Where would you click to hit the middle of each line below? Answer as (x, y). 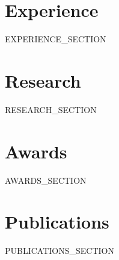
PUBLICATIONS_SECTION (60, 251)
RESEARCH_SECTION (51, 109)
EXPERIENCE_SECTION (56, 39)
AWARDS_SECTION (46, 180)
